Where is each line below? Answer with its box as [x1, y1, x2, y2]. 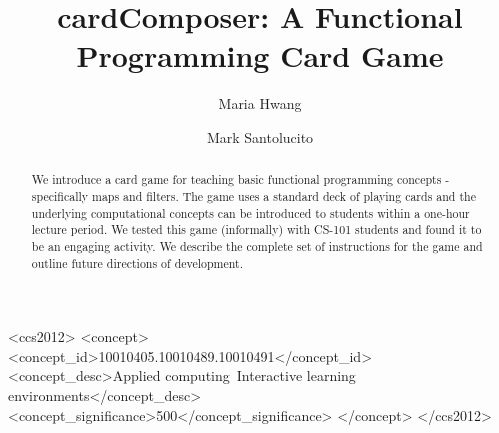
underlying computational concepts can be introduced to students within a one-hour [31, 204, 470, 221]
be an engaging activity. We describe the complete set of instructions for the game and [31, 237, 483, 254]
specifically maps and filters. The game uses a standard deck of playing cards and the [31, 187, 476, 204]
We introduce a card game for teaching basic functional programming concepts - [31, 171, 450, 188]
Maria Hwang [218, 93, 302, 114]
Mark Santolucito [206, 126, 314, 147]
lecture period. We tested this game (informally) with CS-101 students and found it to [31, 221, 482, 238]
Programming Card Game [76, 35, 444, 76]
